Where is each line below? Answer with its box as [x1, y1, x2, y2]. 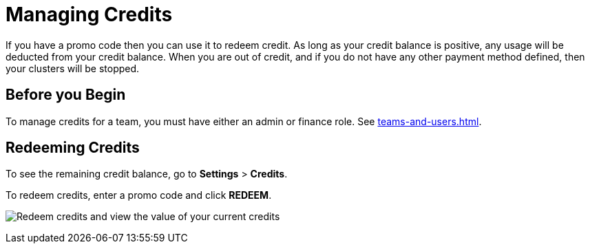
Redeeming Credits [6, 139, 140, 157]
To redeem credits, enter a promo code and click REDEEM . [6, 189, 272, 202]
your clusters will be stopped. [6, 62, 140, 74]
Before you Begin [6, 86, 126, 104]
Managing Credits [6, 3, 173, 26]
